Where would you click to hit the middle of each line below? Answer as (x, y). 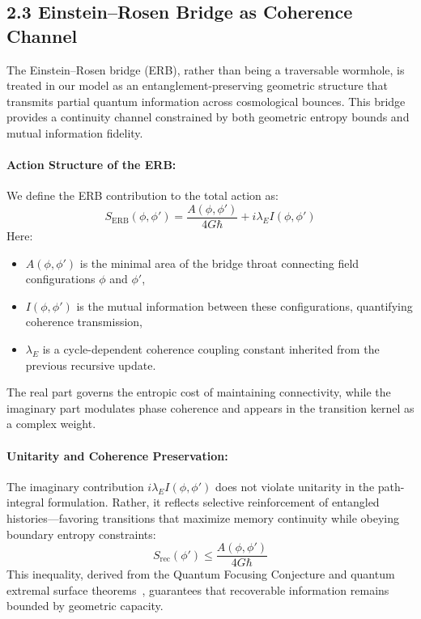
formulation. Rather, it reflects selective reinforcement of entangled (213, 502)
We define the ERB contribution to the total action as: (142, 195)
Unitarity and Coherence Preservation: (117, 455)
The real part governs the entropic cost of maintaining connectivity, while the (199, 392)
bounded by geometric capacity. (85, 606)
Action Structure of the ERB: (91, 165)
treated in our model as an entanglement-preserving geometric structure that (198, 85)
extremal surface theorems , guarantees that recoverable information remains (198, 589)
